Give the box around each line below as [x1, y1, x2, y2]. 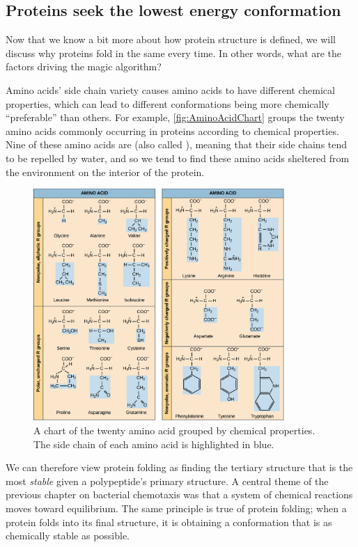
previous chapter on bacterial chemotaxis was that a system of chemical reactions [6, 487, 353, 502]
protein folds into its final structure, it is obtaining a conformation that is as [6, 514, 332, 529]
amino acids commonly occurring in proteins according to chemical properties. [6, 123, 339, 138]
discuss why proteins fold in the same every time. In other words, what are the [6, 45, 342, 60]
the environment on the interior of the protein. [6, 164, 205, 179]
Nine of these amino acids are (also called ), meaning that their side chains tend [6, 137, 348, 152]
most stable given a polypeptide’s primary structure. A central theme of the [6, 473, 329, 488]
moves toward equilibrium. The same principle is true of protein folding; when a [6, 500, 347, 515]
